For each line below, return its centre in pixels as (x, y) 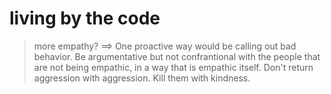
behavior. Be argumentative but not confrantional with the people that (177, 56)
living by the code (85, 18)
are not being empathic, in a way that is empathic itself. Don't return (173, 67)
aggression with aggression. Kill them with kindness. (142, 78)
